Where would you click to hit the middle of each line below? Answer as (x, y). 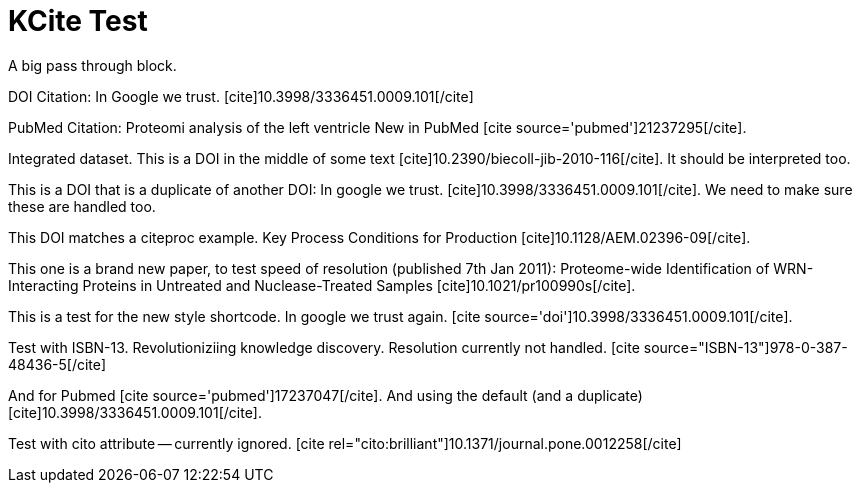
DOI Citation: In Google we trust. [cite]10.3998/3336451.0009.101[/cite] (241, 96)
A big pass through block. (92, 65)
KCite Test (78, 21)
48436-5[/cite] (57, 364)
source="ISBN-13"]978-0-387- (745, 347)
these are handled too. (82, 206)
